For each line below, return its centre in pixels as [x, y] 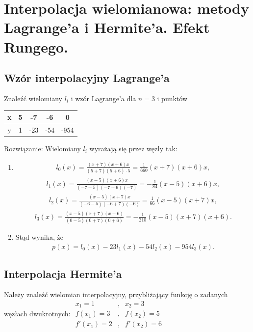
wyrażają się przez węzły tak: [133, 148]
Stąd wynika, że [39, 237]
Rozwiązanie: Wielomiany [42, 148]
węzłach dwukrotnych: [37, 313]
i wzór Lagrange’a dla [103, 98]
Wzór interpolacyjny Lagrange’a [87, 78]
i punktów [172, 98]
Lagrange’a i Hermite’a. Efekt [107, 27]
